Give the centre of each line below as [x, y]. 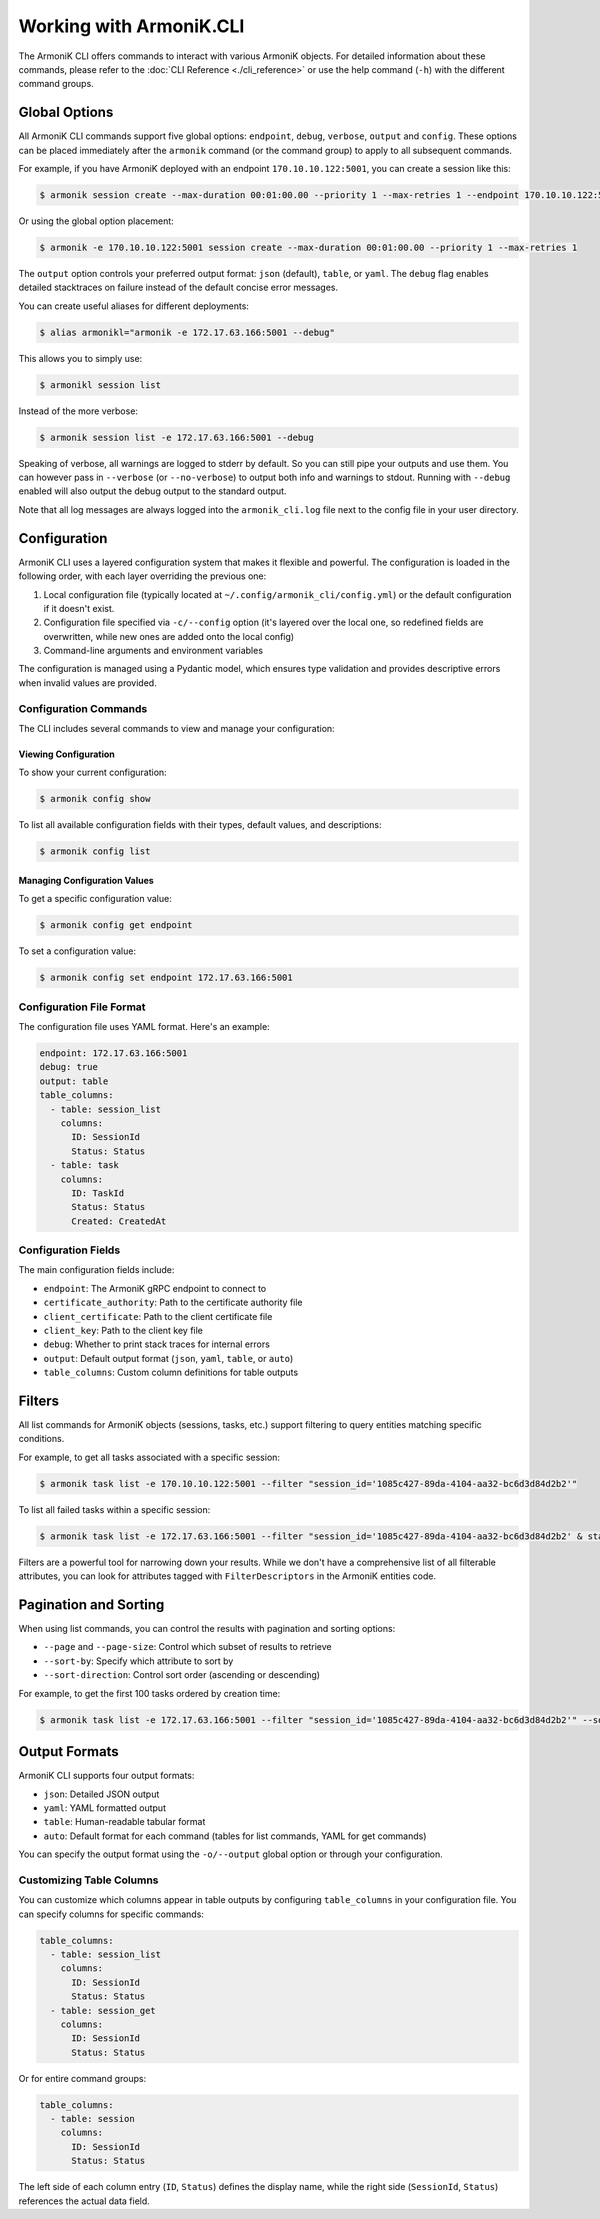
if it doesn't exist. [79, 608]
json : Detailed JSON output [101, 1794]
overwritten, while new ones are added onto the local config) [169, 636]
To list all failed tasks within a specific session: [114, 1509]
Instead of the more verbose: [78, 411]
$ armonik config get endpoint [116, 925]
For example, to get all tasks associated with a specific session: [149, 1457]
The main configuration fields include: [96, 1270]
